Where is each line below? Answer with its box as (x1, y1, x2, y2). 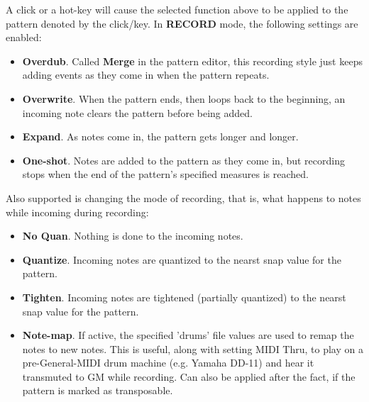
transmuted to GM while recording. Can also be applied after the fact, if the (22, 369, 356, 384)
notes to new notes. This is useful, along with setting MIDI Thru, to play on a (22, 341, 363, 356)
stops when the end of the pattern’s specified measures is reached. (22, 167, 309, 182)
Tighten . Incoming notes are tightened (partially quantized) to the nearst (22, 289, 346, 304)
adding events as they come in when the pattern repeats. (22, 67, 270, 82)
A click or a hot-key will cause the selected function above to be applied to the (6, 2, 348, 16)
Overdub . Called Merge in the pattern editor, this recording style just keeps (22, 53, 363, 68)
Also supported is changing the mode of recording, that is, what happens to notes (6, 190, 361, 205)
